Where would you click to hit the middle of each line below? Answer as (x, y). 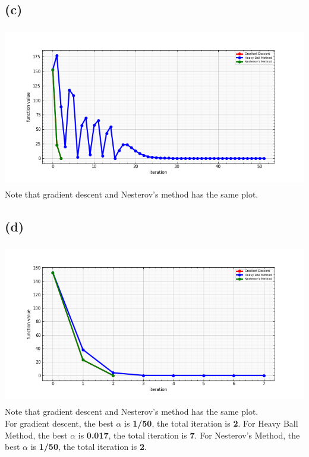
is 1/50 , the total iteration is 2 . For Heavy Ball (211, 423)
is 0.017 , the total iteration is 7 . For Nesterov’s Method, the (189, 435)
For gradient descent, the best (59, 423)
